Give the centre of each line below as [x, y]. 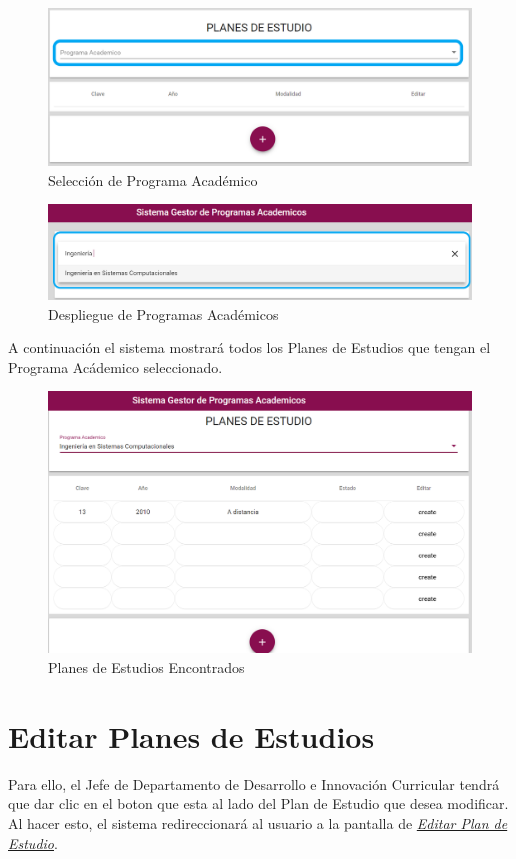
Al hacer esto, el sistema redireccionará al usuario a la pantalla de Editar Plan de [258, 822]
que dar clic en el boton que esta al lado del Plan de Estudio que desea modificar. [258, 803]
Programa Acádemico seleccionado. [115, 366]
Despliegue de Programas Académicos [163, 313]
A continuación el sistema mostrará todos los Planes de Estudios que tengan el [249, 347]
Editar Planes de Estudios [191, 735]
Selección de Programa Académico [153, 179]
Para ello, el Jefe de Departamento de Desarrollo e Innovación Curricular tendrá [254, 783]
